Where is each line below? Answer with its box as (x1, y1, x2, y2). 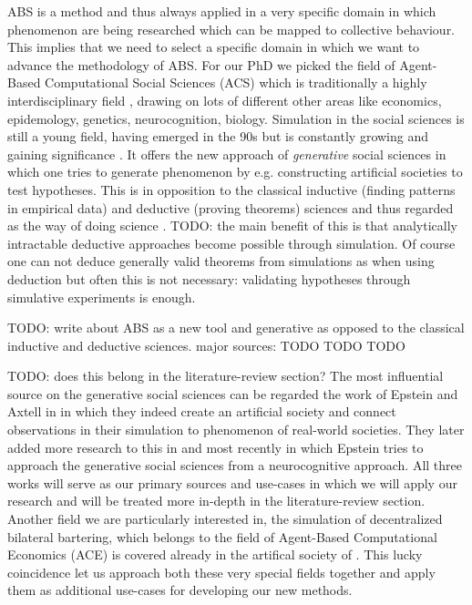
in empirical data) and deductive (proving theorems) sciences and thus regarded (7, 198, 454, 217)
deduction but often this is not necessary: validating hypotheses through (7, 269, 411, 288)
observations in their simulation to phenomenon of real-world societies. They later (7, 420, 465, 439)
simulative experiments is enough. (7, 287, 196, 306)
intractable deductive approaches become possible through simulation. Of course (7, 233, 456, 252)
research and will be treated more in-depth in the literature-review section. (7, 491, 426, 510)
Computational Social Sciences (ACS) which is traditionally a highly (45, 73, 427, 92)
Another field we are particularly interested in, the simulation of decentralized (7, 509, 443, 528)
